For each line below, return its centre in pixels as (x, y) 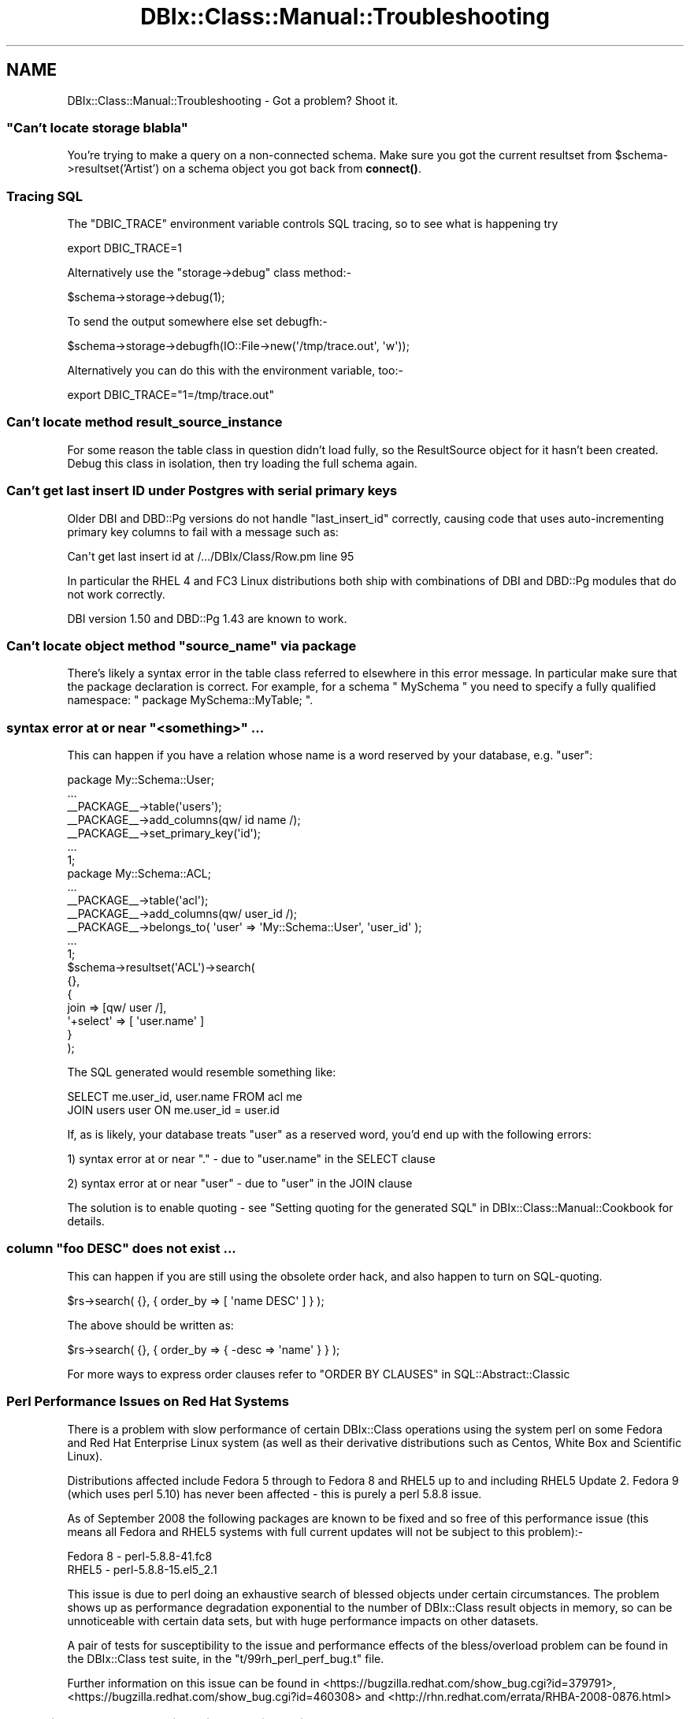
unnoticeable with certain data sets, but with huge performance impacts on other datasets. (303, 1620)
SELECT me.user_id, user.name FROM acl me (185, 1097)
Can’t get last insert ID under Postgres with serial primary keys (202, 491)
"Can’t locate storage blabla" (97, 127)
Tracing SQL (45, 196)
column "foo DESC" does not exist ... (121, 1249)
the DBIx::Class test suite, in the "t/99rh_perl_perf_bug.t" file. (226, 1658)
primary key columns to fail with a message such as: (203, 531)
